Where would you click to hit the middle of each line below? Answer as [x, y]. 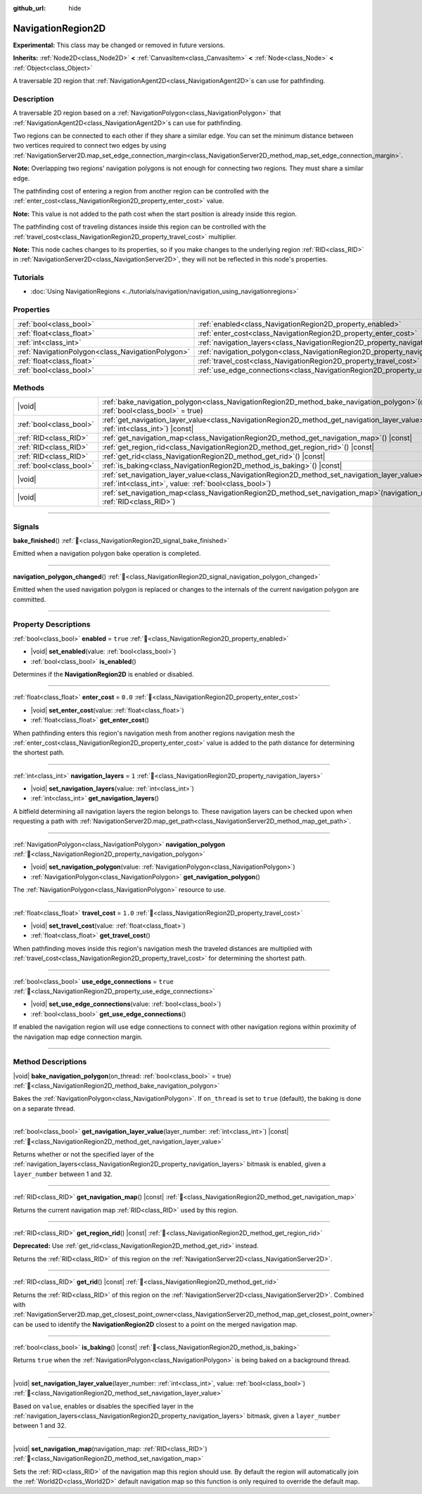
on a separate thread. [44, 1109]
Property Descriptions [52, 625]
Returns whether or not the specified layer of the [84, 1154]
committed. [30, 599]
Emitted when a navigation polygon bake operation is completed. [107, 554]
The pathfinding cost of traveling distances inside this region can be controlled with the [140, 227]
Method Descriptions [50, 1062]
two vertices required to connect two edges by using [90, 146]
